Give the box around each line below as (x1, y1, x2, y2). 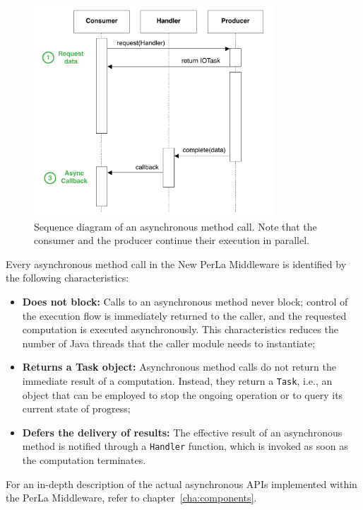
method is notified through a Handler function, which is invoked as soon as (22, 439, 348, 453)
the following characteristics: (6, 270, 129, 285)
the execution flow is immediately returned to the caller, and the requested (22, 308, 347, 323)
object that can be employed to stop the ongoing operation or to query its (22, 387, 343, 402)
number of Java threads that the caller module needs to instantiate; (22, 335, 316, 350)
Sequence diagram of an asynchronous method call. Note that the (34, 219, 317, 233)
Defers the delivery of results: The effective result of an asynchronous (22, 424, 343, 439)
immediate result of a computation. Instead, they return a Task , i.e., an (22, 373, 333, 388)
